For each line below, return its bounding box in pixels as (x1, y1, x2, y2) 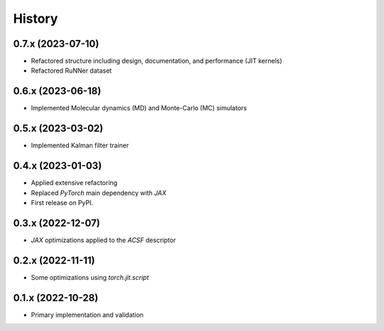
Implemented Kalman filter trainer (31, 141, 129, 149)
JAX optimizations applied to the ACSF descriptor (31, 236, 176, 244)
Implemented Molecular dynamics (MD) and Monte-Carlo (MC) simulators (31, 104, 247, 112)
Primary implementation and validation (31, 310, 144, 319)
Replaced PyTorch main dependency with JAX (31, 189, 167, 197)
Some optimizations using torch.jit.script (31, 273, 149, 281)
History (13, 11, 58, 26)
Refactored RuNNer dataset (31, 66, 112, 75)
